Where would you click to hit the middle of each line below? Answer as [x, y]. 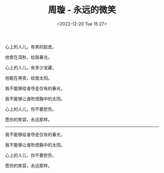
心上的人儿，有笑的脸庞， [31, 46]
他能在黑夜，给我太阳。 [29, 78]
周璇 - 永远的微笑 [82, 10]
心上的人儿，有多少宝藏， [31, 67]
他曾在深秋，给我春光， [29, 57]
